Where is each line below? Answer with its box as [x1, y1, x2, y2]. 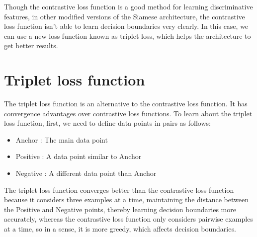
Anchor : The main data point [15, 134, 108, 145]
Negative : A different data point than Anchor [15, 168, 157, 178]
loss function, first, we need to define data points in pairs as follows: [4, 118, 211, 128]
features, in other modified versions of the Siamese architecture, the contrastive [4, 11, 245, 21]
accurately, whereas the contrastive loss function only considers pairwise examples [4, 214, 253, 224]
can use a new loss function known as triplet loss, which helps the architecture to [4, 30, 251, 41]
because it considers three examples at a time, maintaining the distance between [4, 194, 249, 205]
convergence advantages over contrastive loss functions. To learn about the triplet [4, 108, 253, 118]
